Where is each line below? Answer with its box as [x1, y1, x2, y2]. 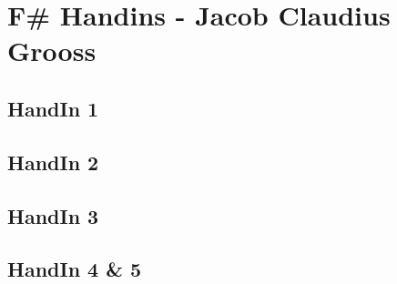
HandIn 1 [7, 94, 99, 122]
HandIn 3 [7, 201, 99, 229]
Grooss [7, 32, 97, 69]
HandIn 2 [7, 147, 99, 176]
